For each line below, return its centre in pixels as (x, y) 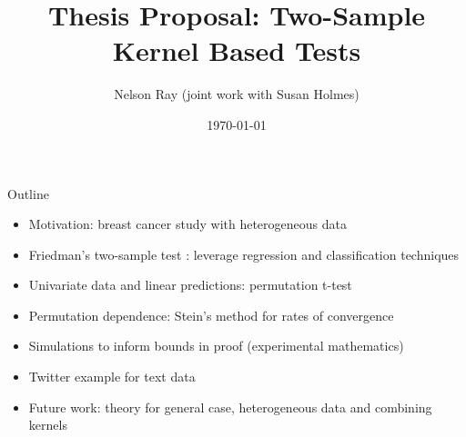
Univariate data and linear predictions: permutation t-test (190, 285)
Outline (28, 193)
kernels (48, 425)
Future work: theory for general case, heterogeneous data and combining (230, 407)
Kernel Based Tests (237, 50)
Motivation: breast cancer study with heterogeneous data (187, 224)
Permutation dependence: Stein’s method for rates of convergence (211, 315)
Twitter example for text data (112, 377)
